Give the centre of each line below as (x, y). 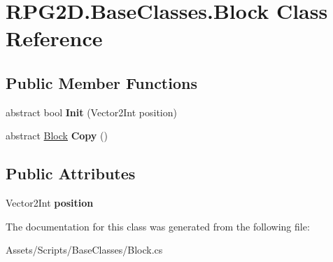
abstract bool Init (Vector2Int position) (91, 112)
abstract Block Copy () (57, 136)
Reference (54, 38)
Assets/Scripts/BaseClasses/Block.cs (84, 250)
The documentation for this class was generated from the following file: (158, 226)
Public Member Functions (101, 82)
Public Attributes (71, 173)
